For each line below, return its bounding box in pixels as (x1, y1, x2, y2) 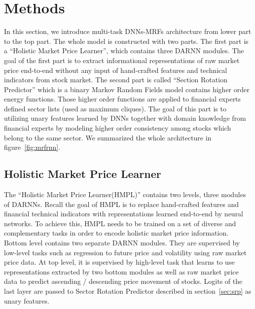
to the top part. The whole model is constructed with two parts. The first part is (4, 35, 249, 46)
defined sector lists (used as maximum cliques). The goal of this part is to (4, 103, 226, 113)
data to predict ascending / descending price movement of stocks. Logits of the (4, 276, 243, 286)
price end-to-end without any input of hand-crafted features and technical (4, 65, 227, 75)
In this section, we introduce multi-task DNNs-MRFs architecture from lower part (4, 26, 252, 36)
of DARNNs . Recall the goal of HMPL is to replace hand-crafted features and (4, 199, 239, 209)
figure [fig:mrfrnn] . (4, 142, 61, 152)
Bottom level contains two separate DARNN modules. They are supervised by (4, 238, 240, 248)
